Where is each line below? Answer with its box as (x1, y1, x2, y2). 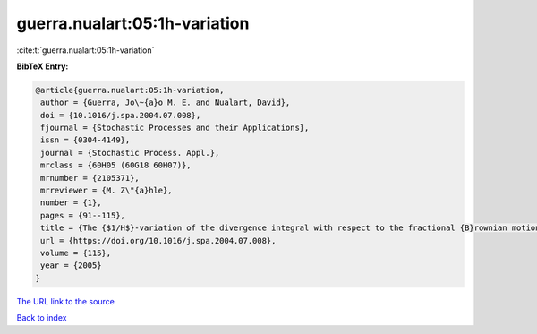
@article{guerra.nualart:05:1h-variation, (35, 85, 225, 95)
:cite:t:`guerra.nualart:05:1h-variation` (16, 45, 155, 56)
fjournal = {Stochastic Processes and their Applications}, (40, 123, 310, 133)
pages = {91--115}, (40, 210, 125, 220)
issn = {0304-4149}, (40, 135, 131, 145)
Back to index (16, 313, 67, 323)
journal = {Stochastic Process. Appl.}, (40, 148, 220, 158)
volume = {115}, (40, 248, 112, 258)
